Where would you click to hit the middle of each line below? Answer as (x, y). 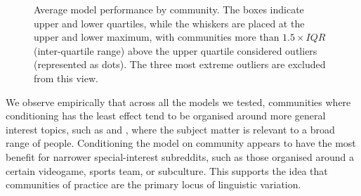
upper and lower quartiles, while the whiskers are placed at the (169, 23)
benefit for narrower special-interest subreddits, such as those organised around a (180, 156)
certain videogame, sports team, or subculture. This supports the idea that (167, 170)
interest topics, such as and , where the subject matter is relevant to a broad (170, 129)
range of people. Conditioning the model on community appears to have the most (181, 143)
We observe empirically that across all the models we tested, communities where (178, 102)
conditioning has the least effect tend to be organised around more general (166, 116)
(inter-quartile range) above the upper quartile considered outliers (176, 50)
